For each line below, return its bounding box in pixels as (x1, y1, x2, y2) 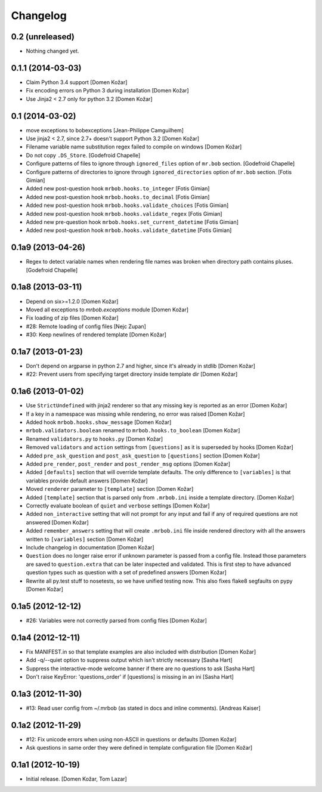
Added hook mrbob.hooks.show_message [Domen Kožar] (26, 419, 172, 426)
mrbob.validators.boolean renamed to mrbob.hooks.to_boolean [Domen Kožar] (26, 427, 240, 434)
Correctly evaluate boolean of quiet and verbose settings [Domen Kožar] (26, 502, 210, 509)
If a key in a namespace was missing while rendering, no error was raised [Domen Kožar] (26, 410, 245, 417)
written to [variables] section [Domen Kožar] (26, 536, 144, 543)
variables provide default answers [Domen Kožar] (26, 477, 148, 484)
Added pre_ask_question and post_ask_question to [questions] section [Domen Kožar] (26, 452, 260, 459)
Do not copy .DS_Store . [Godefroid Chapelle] (26, 151, 141, 159)
